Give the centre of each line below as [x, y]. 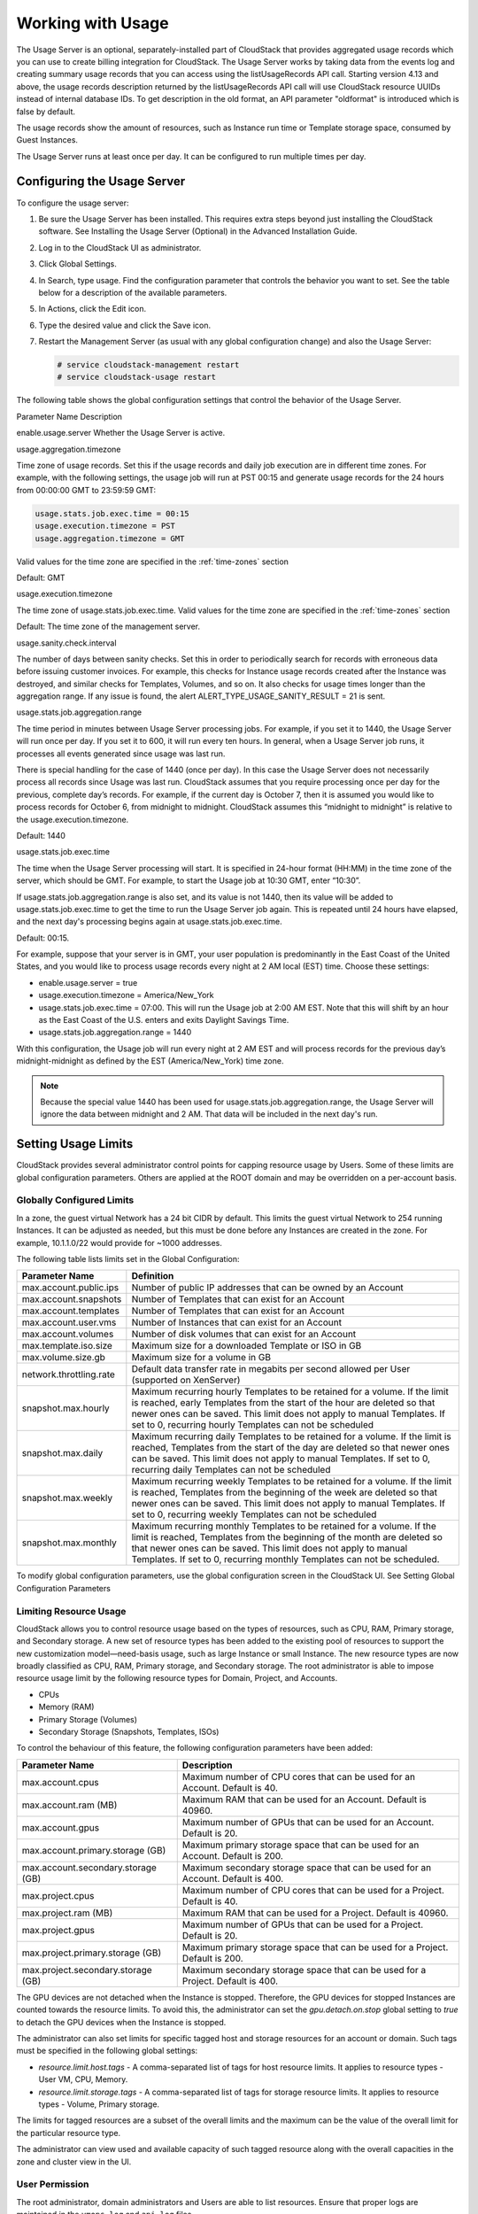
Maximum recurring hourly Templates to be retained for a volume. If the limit [290, 1392]
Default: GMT [41, 577]
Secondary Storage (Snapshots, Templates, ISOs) [129, 1732]
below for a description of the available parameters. [133, 292]
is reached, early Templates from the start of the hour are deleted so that [283, 1403]
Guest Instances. [47, 140]
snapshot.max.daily [62, 1453]
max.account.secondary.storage [89, 1867]
